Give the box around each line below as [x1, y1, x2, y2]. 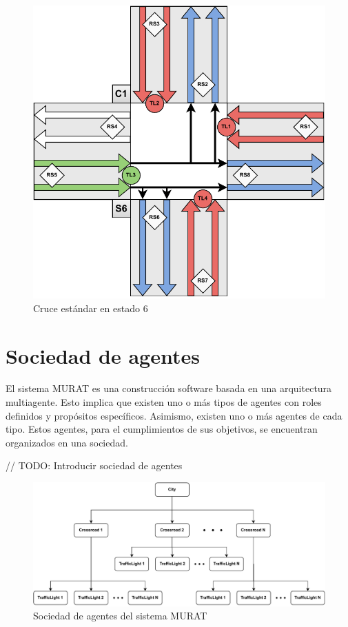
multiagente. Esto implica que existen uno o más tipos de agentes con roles [6, 395, 322, 409]
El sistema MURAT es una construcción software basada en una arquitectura [6, 381, 332, 395]
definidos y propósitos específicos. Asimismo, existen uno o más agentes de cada [6, 408, 342, 422]
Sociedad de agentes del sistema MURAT [33, 608, 207, 623]
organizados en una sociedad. [6, 435, 128, 449]
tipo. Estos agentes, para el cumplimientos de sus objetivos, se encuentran [6, 422, 318, 436]
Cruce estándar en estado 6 [33, 300, 148, 315]
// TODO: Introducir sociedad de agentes [6, 458, 183, 473]
